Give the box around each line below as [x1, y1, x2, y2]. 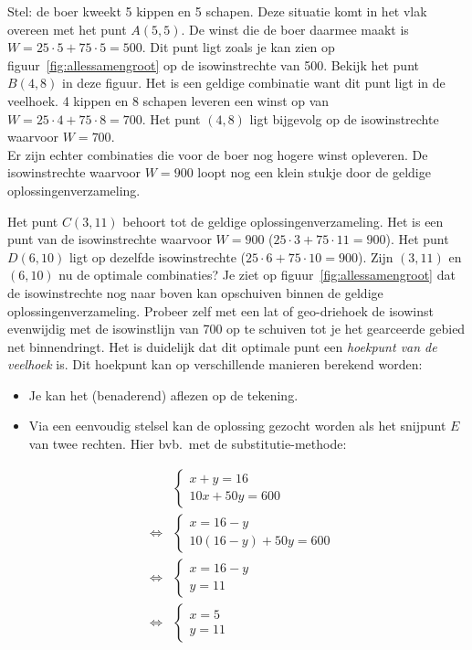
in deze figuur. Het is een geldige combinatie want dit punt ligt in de [62, 73, 446, 92]
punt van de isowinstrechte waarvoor [7, 229, 212, 249]
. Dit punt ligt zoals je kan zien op [142, 37, 335, 57]
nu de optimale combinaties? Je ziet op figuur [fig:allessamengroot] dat [58, 265, 456, 284]
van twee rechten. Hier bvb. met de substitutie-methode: [28, 434, 347, 453]
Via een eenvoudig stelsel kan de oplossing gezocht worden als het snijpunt [28, 416, 446, 435]
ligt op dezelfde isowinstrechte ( [68, 247, 246, 266]
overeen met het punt [7, 19, 127, 38]
